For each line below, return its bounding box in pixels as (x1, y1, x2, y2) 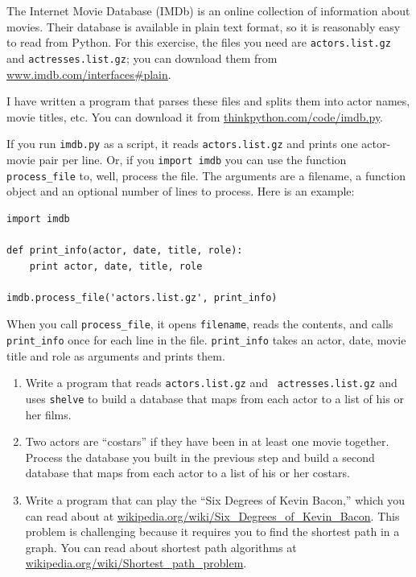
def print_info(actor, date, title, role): (6, 245, 243, 257)
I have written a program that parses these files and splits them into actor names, (6, 93, 410, 109)
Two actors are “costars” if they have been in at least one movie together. (25, 433, 389, 450)
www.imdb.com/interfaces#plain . (6, 65, 171, 82)
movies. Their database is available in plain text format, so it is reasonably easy (6, 18, 401, 35)
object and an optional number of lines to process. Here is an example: (6, 183, 355, 200)
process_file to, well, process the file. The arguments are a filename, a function (6, 167, 406, 183)
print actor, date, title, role (29, 260, 203, 272)
